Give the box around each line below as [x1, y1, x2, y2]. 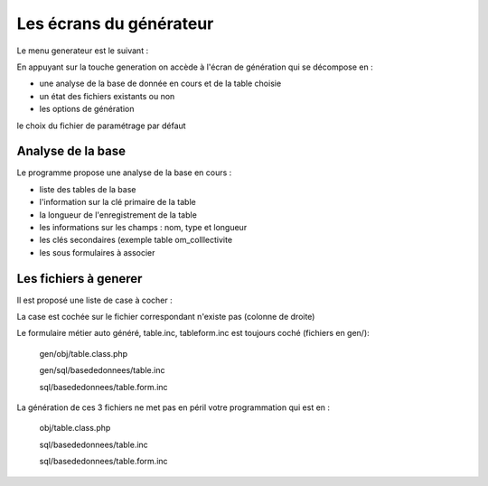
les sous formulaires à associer [39, 247, 155, 257]
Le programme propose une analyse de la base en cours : [16, 167, 232, 178]
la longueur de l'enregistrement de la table [39, 209, 198, 220]
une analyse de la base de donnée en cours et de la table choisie [39, 78, 282, 89]
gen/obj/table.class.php [39, 348, 128, 359]
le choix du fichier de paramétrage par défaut [16, 120, 186, 131]
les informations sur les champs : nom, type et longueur [39, 221, 248, 232]
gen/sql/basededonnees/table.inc [39, 365, 165, 376]
